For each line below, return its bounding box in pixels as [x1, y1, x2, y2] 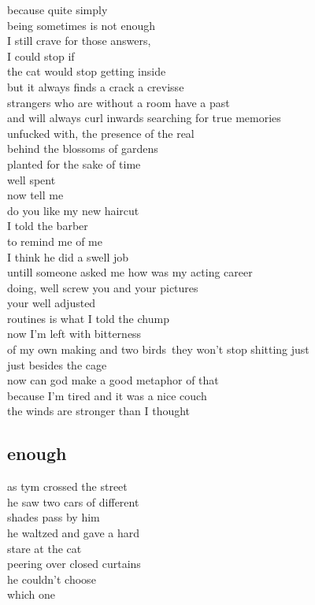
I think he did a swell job [7, 248, 129, 265]
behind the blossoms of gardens [7, 140, 158, 157]
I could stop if [7, 47, 75, 64]
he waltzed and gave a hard [7, 525, 140, 541]
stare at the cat [7, 540, 82, 556]
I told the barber [7, 217, 88, 234]
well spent [7, 171, 56, 187]
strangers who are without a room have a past [7, 94, 230, 110]
